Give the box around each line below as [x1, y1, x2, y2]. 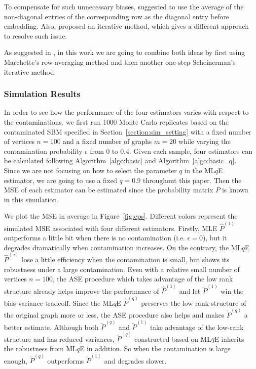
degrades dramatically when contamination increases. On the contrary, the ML [4, 242, 242, 252]
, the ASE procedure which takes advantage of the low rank [52, 274, 233, 284]
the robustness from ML [4, 343, 77, 354]
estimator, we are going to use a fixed [4, 175, 117, 185]
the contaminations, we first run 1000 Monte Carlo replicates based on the [4, 116, 229, 127]
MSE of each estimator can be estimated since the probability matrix [4, 184, 214, 195]
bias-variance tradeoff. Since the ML [4, 297, 113, 308]
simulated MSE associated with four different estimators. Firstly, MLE [4, 223, 218, 233]
